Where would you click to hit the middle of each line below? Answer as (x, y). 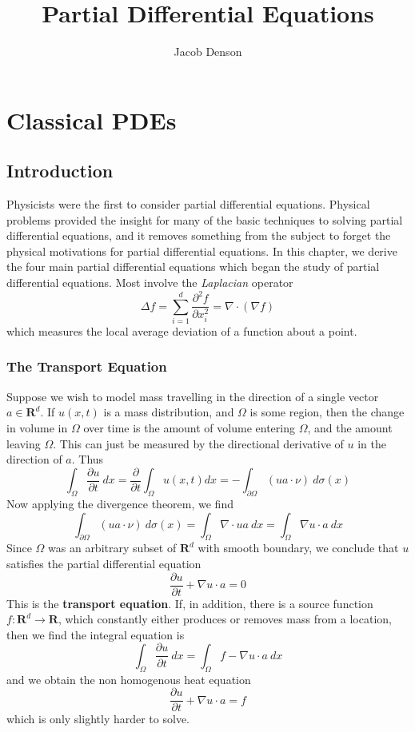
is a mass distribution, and (169, 412)
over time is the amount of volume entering (189, 427)
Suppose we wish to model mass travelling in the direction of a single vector (193, 396)
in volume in (37, 427)
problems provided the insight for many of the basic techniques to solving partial (205, 219)
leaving (24, 443)
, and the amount (350, 427)
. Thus (88, 459)
